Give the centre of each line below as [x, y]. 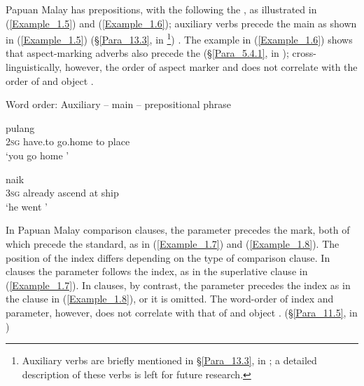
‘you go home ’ [37, 155]
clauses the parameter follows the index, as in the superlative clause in [157, 271]
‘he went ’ [27, 206]
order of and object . [50, 80]
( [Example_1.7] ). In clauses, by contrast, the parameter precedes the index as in [178, 285]
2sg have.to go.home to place [68, 141]
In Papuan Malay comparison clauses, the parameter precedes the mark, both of [178, 230]
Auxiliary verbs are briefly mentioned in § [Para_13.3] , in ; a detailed [169, 360]
